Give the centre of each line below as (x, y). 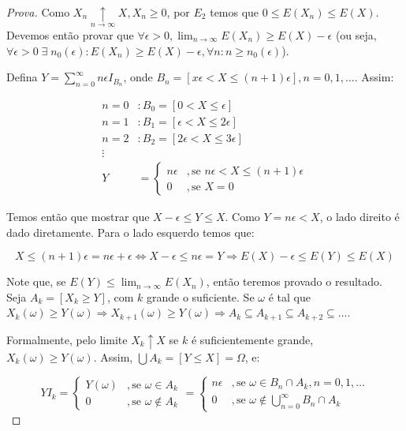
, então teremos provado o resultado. (294, 281)
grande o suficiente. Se (201, 296)
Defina (22, 77)
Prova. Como (38, 12)
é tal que (289, 296)
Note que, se (36, 281)
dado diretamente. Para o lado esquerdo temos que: (130, 232)
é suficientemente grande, (252, 339)
